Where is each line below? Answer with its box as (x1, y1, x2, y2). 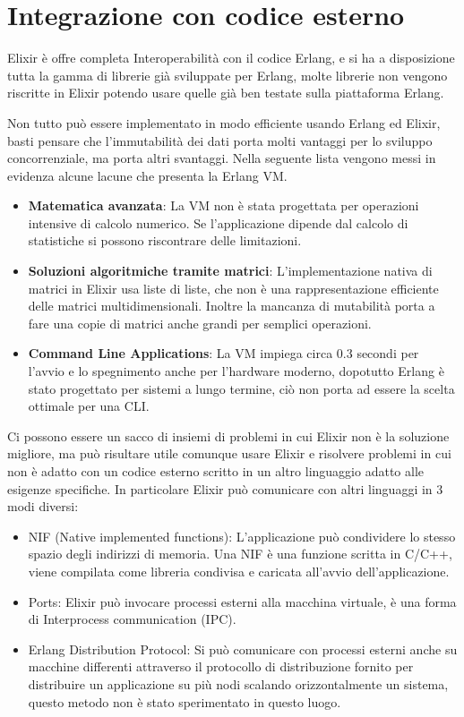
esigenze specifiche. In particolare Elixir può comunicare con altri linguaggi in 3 (7, 479, 443, 498)
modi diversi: (7, 497, 79, 516)
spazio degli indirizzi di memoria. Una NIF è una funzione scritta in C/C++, (28, 544, 452, 563)
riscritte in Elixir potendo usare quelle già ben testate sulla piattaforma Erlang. (7, 83, 444, 102)
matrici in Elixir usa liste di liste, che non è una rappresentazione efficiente (28, 278, 439, 297)
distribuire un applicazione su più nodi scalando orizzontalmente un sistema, (28, 674, 449, 693)
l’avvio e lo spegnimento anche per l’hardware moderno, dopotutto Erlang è (28, 362, 444, 380)
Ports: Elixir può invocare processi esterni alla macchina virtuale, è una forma (28, 592, 457, 610)
